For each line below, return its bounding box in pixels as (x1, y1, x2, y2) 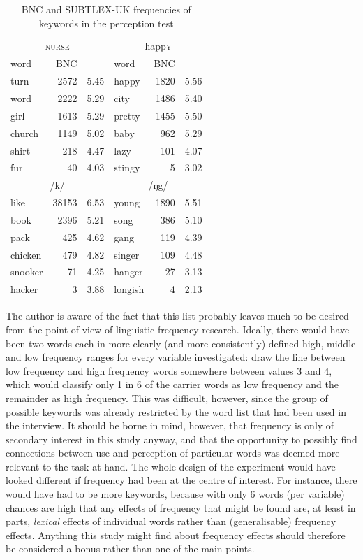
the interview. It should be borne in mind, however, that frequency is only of (6, 418, 334, 433)
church (10, 125, 39, 140)
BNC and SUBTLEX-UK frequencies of (21, 2, 191, 16)
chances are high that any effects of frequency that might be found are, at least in (6, 500, 356, 515)
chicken (10, 247, 42, 261)
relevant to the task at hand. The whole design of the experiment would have (6, 459, 336, 473)
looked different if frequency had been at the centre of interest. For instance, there (6, 473, 357, 487)
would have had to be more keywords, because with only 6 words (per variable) (6, 487, 345, 501)
